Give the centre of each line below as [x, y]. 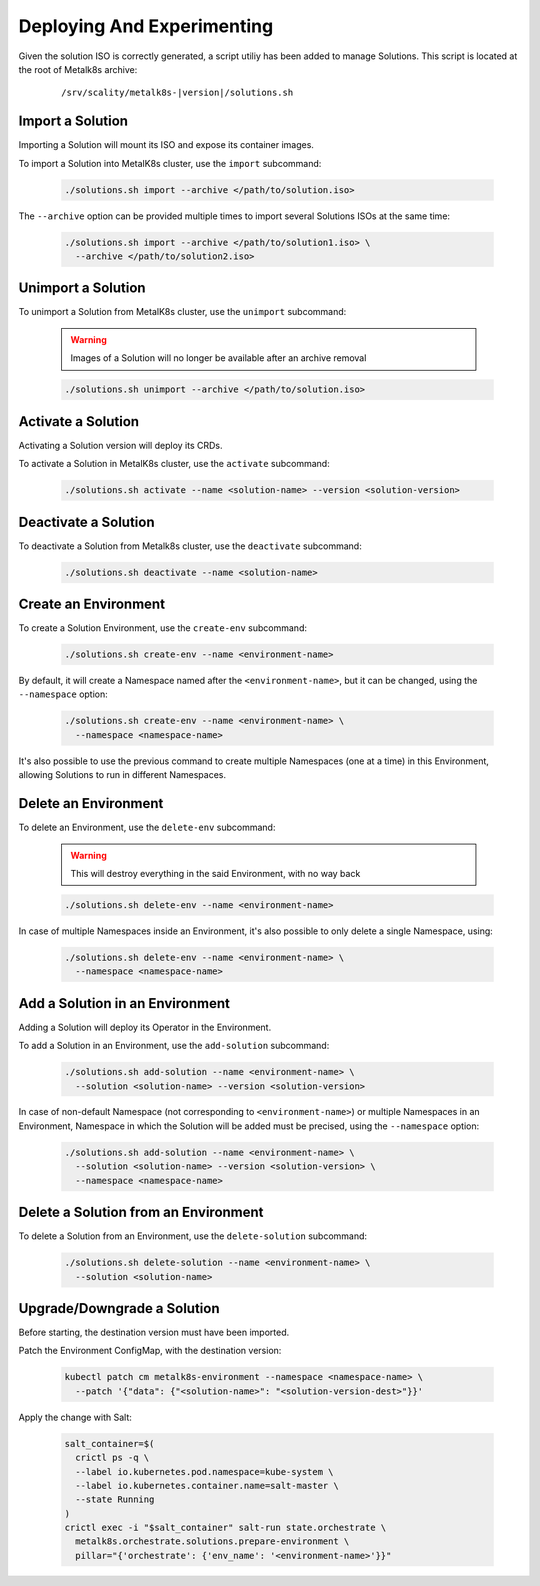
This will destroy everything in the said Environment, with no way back [215, 873]
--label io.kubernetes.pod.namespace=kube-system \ [204, 1471]
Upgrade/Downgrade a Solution [119, 1308]
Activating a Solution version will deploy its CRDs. [120, 445]
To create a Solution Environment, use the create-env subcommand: [162, 628]
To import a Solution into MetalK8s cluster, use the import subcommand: [170, 163]
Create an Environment [91, 604]
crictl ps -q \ [112, 1458]
